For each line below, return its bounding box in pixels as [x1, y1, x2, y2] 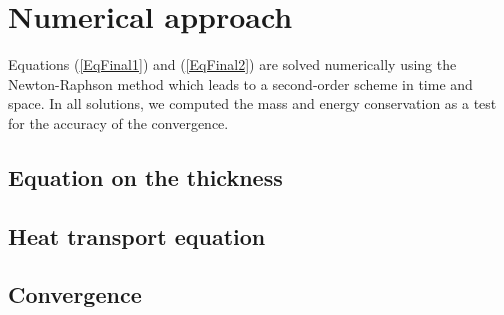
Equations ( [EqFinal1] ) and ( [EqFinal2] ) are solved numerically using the [8, 54, 457, 75]
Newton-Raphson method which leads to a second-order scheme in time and [8, 73, 473, 94]
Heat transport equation [8, 220, 266, 251]
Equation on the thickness [8, 161, 283, 192]
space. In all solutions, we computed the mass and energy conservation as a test [8, 93, 497, 114]
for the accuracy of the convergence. [8, 112, 229, 133]
